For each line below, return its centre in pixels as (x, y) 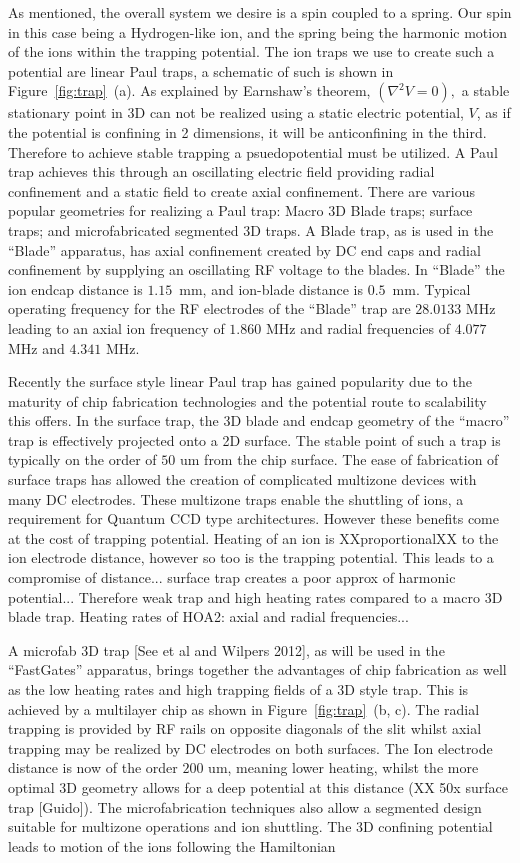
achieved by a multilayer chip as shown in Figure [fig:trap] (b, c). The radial (244, 708)
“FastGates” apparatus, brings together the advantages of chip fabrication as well (257, 669)
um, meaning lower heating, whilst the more (343, 767)
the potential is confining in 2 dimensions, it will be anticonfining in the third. (247, 131)
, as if (493, 112)
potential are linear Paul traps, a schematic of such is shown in (201, 70)
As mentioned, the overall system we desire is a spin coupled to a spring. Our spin (260, 12)
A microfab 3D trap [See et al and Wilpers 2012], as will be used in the (226, 649)
